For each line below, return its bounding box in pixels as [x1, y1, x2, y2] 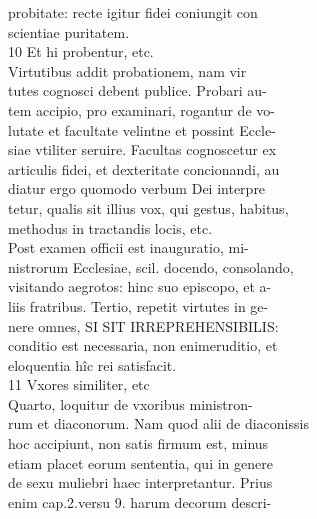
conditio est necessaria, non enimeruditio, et [8, 335, 278, 356]
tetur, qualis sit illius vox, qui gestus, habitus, [8, 197, 289, 218]
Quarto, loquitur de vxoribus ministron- [8, 393, 253, 414]
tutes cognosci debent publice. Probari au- [8, 80, 267, 101]
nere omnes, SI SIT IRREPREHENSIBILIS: [8, 315, 279, 336]
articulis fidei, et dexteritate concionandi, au [8, 158, 280, 179]
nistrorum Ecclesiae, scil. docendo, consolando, [8, 256, 294, 277]
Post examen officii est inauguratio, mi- [8, 237, 249, 258]
